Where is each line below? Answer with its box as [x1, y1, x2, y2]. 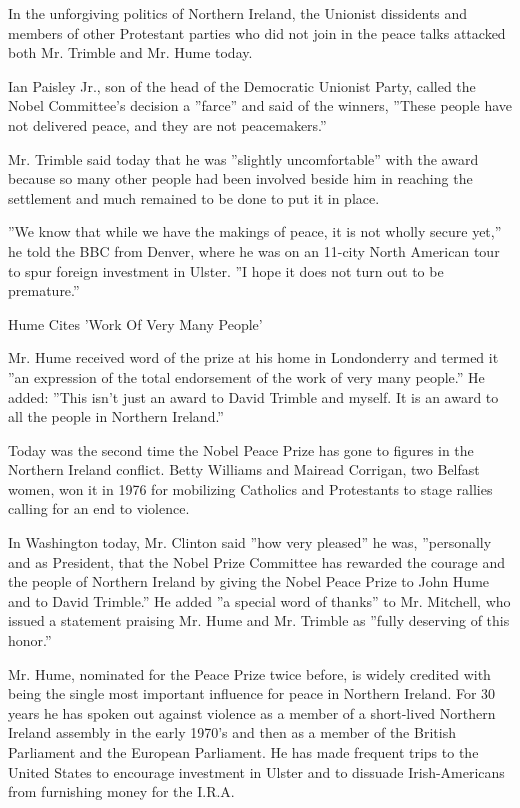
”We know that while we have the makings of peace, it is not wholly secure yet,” [8, 221, 502, 242]
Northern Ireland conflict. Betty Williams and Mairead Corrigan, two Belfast [8, 459, 480, 480]
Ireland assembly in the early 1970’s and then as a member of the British [8, 722, 456, 743]
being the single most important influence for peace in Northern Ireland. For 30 [8, 683, 496, 704]
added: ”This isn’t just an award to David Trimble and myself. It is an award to [8, 386, 499, 407]
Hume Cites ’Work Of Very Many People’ [8, 313, 263, 334]
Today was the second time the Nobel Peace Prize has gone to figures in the [8, 439, 474, 460]
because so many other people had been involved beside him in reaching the [8, 168, 473, 189]
